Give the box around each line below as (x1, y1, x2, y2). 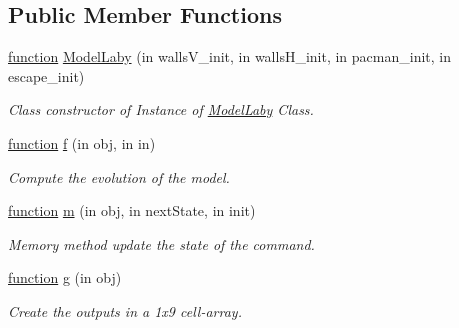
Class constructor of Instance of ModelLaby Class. (8, 99, 314, 120)
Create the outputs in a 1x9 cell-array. (8, 300, 242, 321)
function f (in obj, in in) (8, 132, 156, 153)
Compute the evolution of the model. (8, 166, 230, 187)
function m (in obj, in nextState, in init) (8, 200, 256, 221)
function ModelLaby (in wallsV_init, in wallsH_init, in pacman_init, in (8, 46, 452, 67)
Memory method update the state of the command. (8, 233, 315, 254)
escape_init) (8, 65, 85, 86)
